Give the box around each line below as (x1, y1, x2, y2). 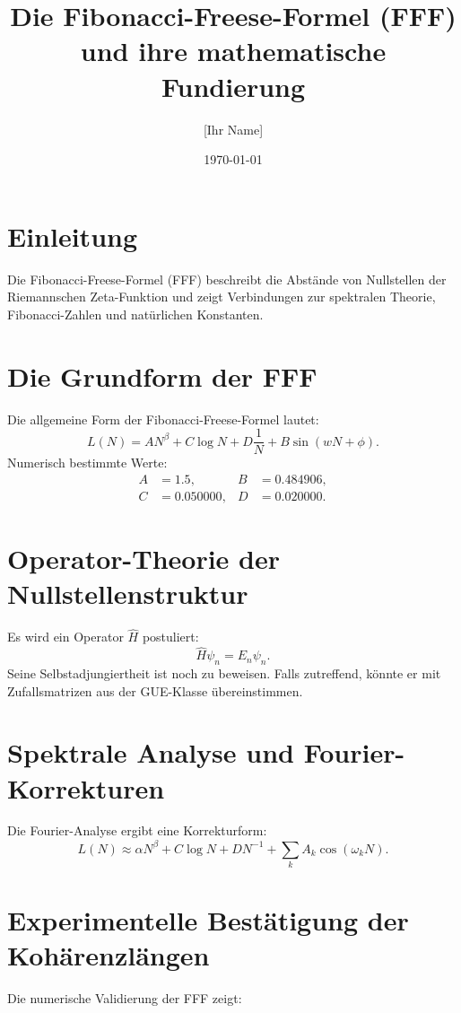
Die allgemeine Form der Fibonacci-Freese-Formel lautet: (7, 409, 319, 428)
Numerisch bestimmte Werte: (7, 453, 168, 472)
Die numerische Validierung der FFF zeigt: (7, 989, 242, 1008)
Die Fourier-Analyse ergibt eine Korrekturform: (7, 821, 267, 840)
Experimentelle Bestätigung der (7, 902, 409, 939)
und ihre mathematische (80, 32, 387, 69)
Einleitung (7, 217, 138, 254)
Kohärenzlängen (7, 937, 210, 974)
